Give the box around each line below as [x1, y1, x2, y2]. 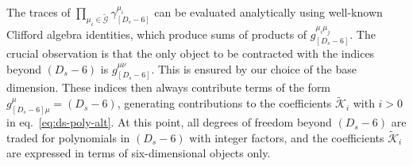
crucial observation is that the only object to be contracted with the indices [6, 44, 375, 61]
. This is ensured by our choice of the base [151, 60, 357, 77]
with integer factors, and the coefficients [189, 129, 384, 145]
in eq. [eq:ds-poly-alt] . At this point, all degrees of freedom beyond [6, 114, 332, 130]
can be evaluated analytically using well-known [154, 4, 383, 20]
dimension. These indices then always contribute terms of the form [6, 79, 331, 96]
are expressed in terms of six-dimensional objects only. [6, 145, 271, 161]
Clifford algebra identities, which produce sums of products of [6, 26, 307, 43]
